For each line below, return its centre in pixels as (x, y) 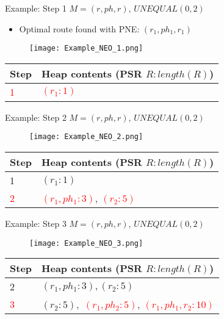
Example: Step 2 (36, 117)
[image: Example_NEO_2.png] (86, 137)
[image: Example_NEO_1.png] (86, 48)
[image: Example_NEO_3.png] (86, 243)
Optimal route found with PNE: (79, 28)
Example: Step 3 (36, 224)
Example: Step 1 (36, 8)
